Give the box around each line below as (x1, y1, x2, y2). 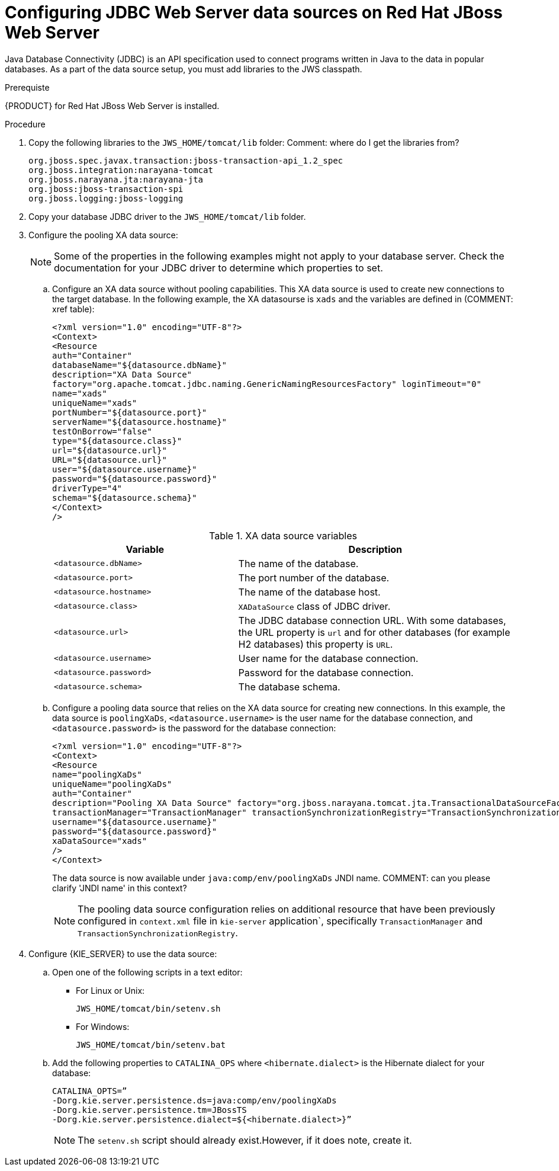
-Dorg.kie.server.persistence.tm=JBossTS (52, 1105, 247, 1115)
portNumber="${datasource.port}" (52, 407, 207, 417)
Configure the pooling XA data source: (28, 229, 178, 240)
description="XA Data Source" (52, 369, 192, 379)
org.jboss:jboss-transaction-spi (28, 184, 184, 194)
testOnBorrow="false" (52, 426, 152, 436)
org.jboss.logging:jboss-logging (28, 193, 184, 203)
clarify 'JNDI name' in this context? (52, 882, 187, 893)
